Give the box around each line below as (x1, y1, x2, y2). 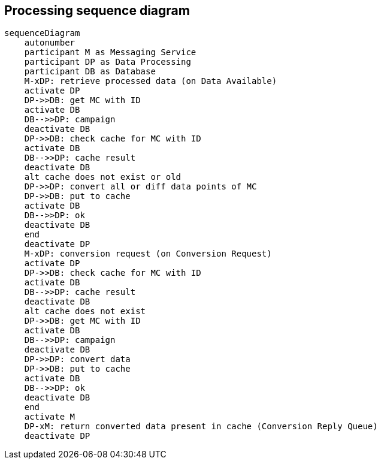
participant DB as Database (24, 67, 156, 77)
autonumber (24, 38, 75, 48)
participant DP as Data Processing (24, 57, 191, 67)
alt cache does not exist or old (24, 172, 182, 182)
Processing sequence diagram (4, 3, 190, 18)
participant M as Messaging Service (24, 47, 196, 58)
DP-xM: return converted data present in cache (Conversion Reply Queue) (24, 421, 378, 432)
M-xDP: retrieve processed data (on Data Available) (24, 76, 277, 86)
